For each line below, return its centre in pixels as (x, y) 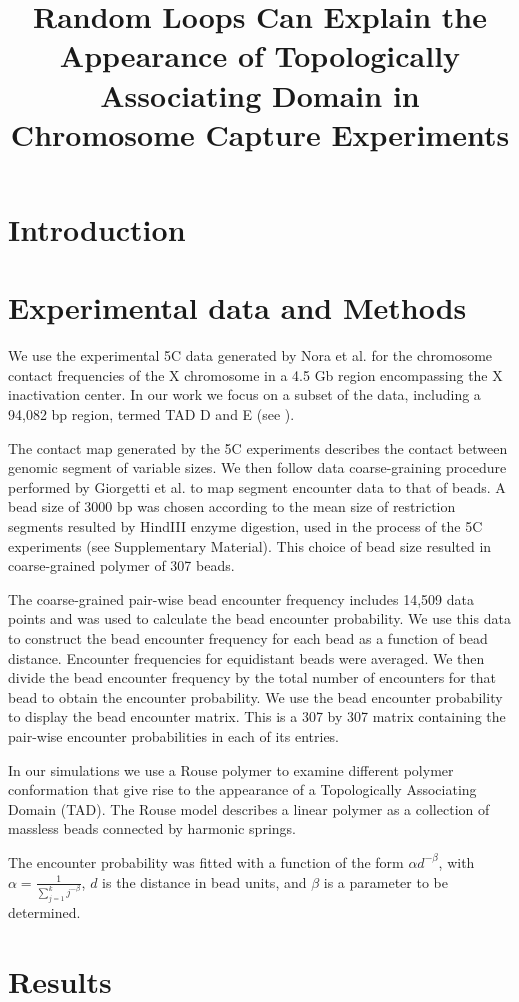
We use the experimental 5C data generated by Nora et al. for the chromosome (250, 355)
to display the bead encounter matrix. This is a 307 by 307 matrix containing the (257, 716)
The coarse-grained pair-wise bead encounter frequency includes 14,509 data (241, 598)
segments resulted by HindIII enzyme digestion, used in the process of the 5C (245, 526)
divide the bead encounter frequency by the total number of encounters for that (252, 677)
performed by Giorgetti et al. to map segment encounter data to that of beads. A (257, 486)
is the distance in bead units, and (204, 881)
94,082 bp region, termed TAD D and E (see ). (151, 414)
